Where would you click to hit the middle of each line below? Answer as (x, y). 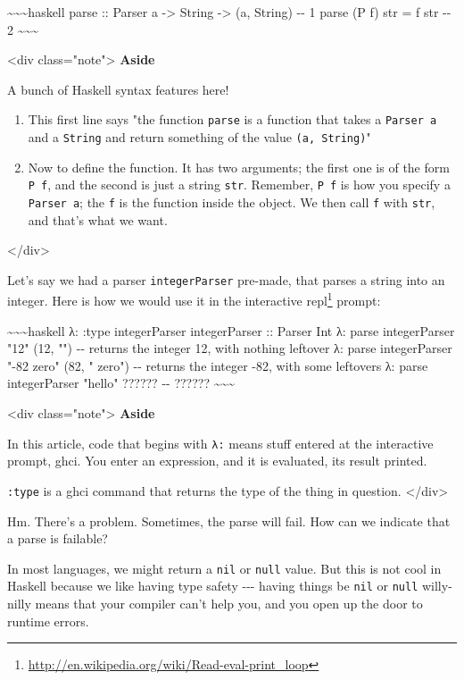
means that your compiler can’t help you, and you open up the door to (229, 604)
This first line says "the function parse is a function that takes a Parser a (232, 119)
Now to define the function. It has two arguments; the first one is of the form (239, 167)
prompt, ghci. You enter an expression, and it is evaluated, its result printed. (217, 461)
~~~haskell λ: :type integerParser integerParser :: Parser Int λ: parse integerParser (231, 330)
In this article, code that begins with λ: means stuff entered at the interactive (220, 443)
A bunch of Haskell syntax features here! (118, 89)
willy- (437, 586)
